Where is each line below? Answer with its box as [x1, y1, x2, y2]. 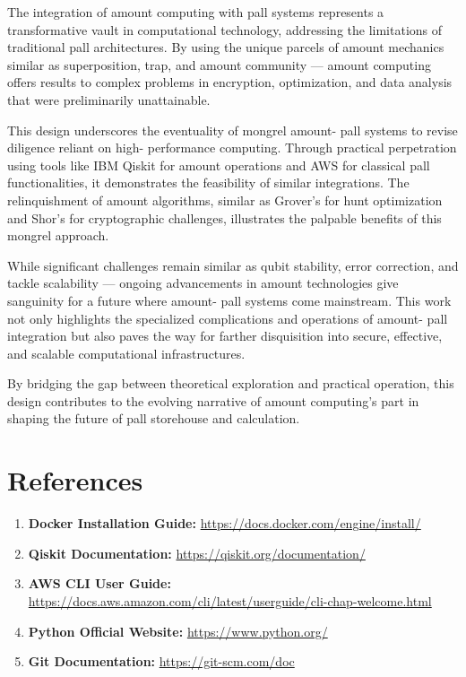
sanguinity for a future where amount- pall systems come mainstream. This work [7, 291, 452, 309]
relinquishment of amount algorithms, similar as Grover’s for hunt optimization [7, 190, 443, 209]
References [7, 462, 143, 499]
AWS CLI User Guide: [28, 574, 171, 593]
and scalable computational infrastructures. [7, 343, 246, 362]
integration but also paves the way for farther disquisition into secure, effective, [7, 326, 443, 345]
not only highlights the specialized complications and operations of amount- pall [7, 308, 448, 327]
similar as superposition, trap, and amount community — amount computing [7, 55, 431, 74]
